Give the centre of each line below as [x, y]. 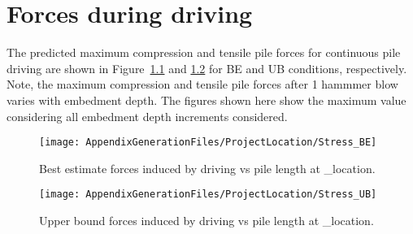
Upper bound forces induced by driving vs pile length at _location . [206, 220]
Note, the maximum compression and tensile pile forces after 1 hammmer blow [202, 84]
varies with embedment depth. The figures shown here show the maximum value [206, 100]
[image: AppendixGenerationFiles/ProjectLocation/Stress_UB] [208, 195]
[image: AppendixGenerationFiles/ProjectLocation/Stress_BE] [208, 143]
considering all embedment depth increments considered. [147, 116]
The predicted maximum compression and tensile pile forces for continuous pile [204, 52]
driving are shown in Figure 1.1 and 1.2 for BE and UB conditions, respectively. [207, 68]
